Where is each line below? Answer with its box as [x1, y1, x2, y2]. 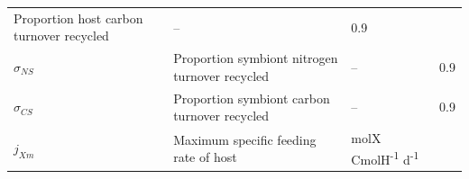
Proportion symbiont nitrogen [173, 49, 338, 67]
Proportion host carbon [14, 8, 143, 27]
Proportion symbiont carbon [173, 88, 330, 107]
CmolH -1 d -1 [351, 147, 419, 168]
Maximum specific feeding [173, 130, 317, 148]
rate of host [173, 148, 237, 166]
